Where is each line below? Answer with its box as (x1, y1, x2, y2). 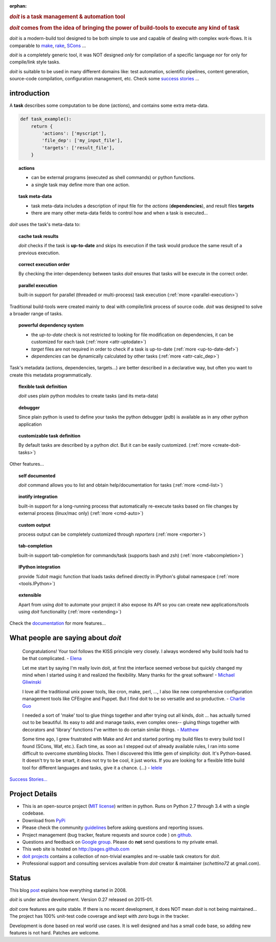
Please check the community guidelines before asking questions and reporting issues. (22, 824, 204, 831)
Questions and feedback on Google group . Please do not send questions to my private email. (22, 839, 219, 845)
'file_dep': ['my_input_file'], (41, 138, 123, 143)
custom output (18, 522, 51, 528)
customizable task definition (18, 433, 81, 439)
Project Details (9, 790, 57, 798)
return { (31, 123, 53, 129)
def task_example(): (20, 116, 72, 122)
